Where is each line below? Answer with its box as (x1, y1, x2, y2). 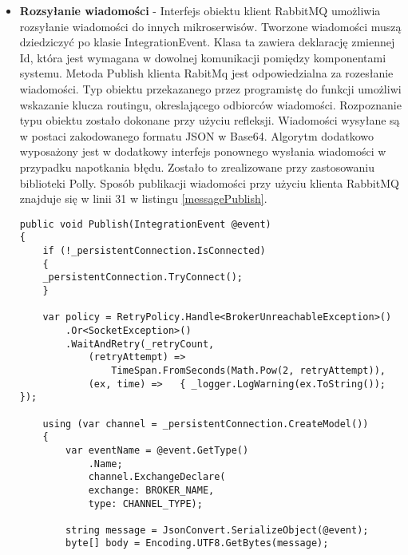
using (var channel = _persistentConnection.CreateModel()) (42, 418, 369, 430)
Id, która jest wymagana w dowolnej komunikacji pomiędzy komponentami (19, 49, 386, 65)
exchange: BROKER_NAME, (88, 484, 215, 496)
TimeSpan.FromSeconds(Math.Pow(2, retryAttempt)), (111, 364, 386, 376)
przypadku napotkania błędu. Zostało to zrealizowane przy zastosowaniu (19, 158, 374, 175)
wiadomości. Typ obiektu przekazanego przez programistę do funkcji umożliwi (19, 80, 402, 97)
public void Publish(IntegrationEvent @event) (19, 218, 271, 230)
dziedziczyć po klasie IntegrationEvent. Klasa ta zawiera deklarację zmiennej (19, 34, 395, 50)
